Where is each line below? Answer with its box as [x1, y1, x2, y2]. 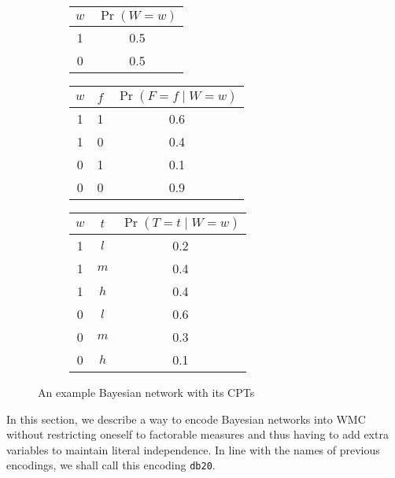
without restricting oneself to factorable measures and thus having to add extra [6, 426, 389, 443]
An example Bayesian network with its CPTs [38, 384, 255, 400]
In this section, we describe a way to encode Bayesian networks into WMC [6, 410, 366, 427]
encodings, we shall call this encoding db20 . [6, 457, 216, 473]
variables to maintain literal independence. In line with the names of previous [6, 441, 380, 458]
